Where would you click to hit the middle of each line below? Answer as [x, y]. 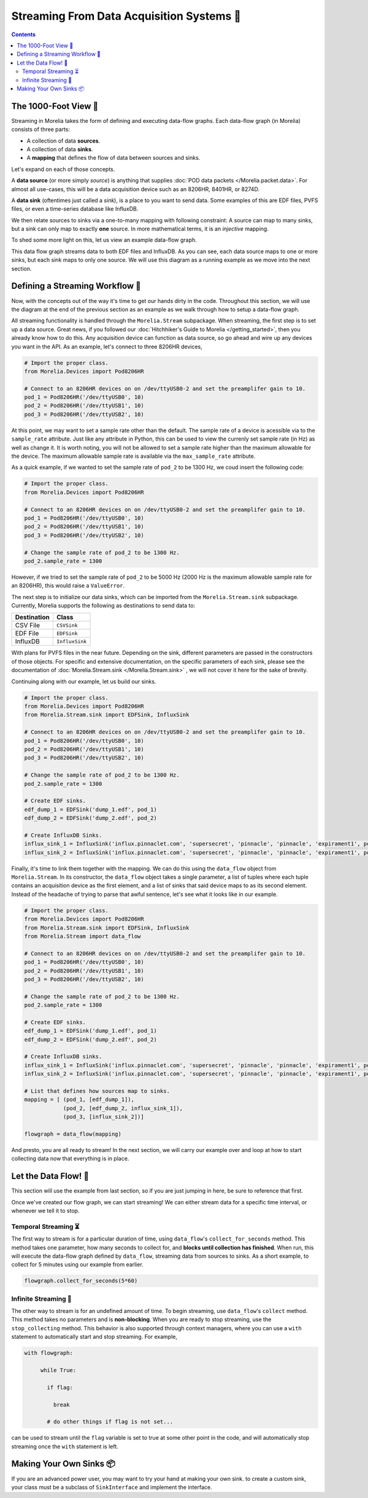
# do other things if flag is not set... [110, 1422]
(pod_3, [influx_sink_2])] [103, 1117]
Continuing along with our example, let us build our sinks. [84, 681]
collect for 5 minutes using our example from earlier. [77, 1265]
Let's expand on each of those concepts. [63, 169]
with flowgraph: [49, 1353]
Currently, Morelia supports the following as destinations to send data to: [103, 606]
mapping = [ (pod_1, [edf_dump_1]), [79, 1100]
